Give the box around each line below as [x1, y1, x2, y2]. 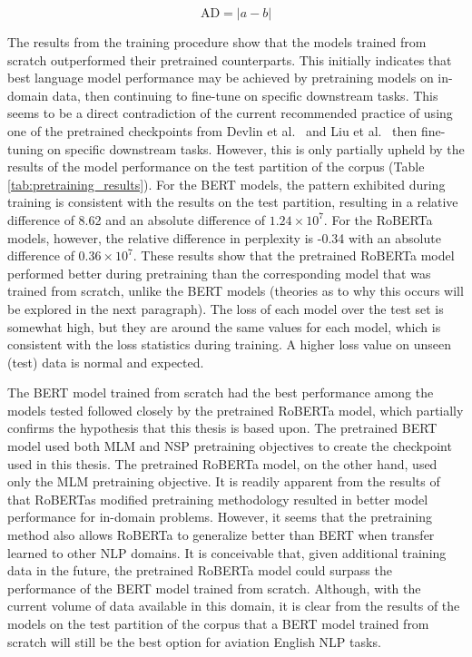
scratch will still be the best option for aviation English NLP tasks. [7, 632, 381, 651]
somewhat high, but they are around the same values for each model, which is [7, 317, 441, 336]
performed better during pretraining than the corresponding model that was [7, 263, 431, 282]
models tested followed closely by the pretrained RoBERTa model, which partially [7, 400, 464, 419]
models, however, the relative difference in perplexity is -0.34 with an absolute [7, 228, 441, 247]
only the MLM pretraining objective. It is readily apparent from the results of [7, 472, 440, 491]
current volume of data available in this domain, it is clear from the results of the [7, 596, 460, 615]
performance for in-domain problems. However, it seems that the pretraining [7, 507, 432, 526]
